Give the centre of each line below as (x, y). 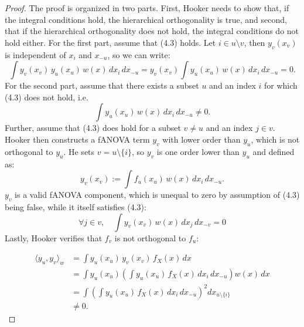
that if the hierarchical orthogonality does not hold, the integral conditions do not (152, 31)
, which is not (275, 139)
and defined (274, 151)
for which (281, 85)
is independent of (35, 54)
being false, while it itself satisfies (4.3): (76, 206)
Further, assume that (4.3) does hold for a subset (93, 128)
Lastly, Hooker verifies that (54, 237)
